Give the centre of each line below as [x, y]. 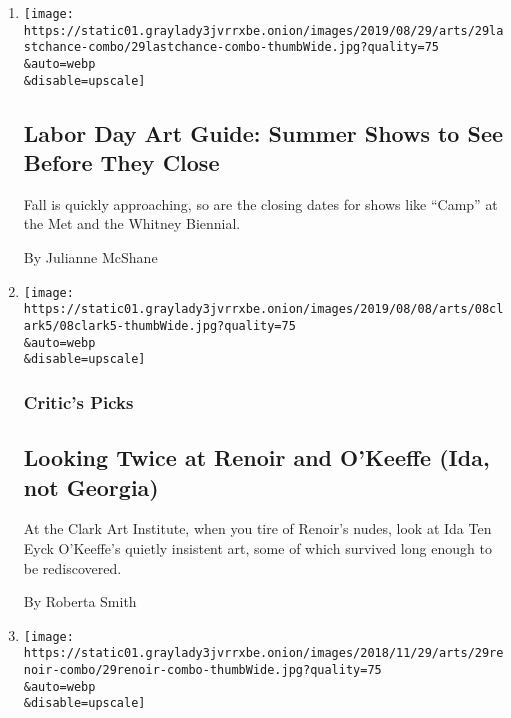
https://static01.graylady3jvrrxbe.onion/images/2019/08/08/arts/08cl [263, 309]
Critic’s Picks [78, 401]
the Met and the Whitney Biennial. [132, 223]
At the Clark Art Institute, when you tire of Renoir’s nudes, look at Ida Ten [257, 528]
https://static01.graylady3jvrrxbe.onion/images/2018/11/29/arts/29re [263, 653]
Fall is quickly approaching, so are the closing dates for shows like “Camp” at [260, 203]
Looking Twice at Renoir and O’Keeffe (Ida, [256, 457]
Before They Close [121, 162]
